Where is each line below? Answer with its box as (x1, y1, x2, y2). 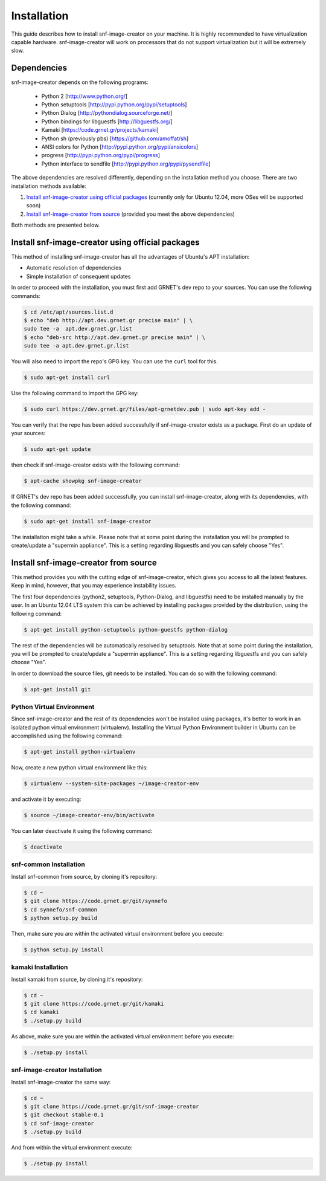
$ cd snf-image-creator (24, 1120, 95, 1127)
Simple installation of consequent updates (26, 273, 131, 280)
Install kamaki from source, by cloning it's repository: (11, 976, 143, 983)
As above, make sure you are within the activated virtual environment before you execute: (11, 1032, 235, 1040)
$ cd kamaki (24, 1009, 60, 1015)
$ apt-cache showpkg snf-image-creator (24, 477, 142, 485)
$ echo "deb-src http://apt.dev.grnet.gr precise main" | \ (24, 334, 206, 341)
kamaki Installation (11, 963, 68, 971)
